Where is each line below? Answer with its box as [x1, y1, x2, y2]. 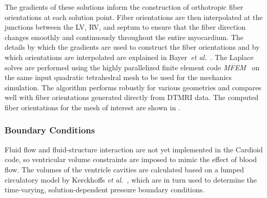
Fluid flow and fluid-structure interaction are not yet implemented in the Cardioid [5, 144, 263, 154]
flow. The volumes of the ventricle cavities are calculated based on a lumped [5, 164, 244, 174]
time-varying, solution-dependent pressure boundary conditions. [5, 184, 205, 195]
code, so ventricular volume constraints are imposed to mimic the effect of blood [5, 154, 257, 165]
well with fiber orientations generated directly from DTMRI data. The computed [5, 92, 259, 103]
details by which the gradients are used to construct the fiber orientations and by [5, 42, 260, 52]
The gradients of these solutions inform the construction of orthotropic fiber [5, 2, 243, 12]
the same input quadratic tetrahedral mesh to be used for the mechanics [5, 72, 232, 83]
